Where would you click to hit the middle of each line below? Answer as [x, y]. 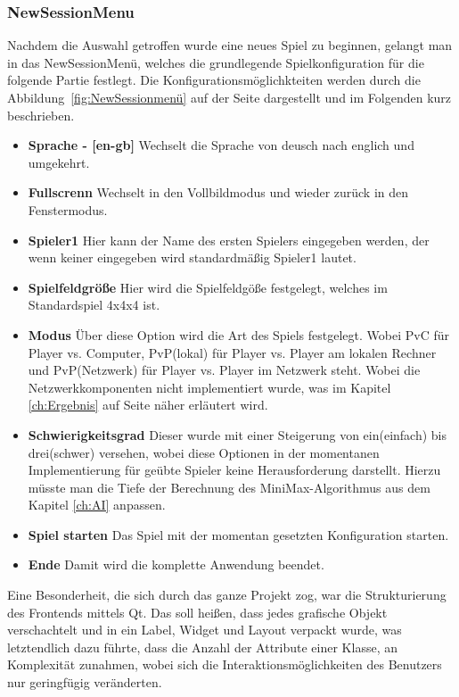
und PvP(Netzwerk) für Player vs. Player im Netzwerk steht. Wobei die [224, 370]
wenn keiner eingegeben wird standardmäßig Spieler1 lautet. [192, 257]
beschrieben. [41, 115]
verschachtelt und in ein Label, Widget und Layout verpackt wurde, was [205, 630]
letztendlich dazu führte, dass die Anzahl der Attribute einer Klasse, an [202, 647]
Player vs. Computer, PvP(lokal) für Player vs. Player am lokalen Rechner [232, 352]
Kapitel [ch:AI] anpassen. [97, 505]
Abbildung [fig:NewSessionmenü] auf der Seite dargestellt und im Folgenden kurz [229, 97]
